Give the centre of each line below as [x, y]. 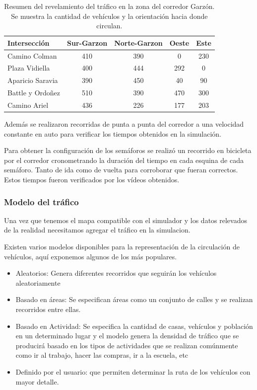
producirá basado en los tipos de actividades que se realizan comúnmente [127, 345]
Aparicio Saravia [33, 80]
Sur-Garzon [87, 42]
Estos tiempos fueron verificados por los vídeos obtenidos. [92, 180]
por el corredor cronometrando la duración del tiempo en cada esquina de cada [124, 160]
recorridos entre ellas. [48, 309]
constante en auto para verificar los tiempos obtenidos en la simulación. [113, 133]
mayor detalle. [37, 381]
